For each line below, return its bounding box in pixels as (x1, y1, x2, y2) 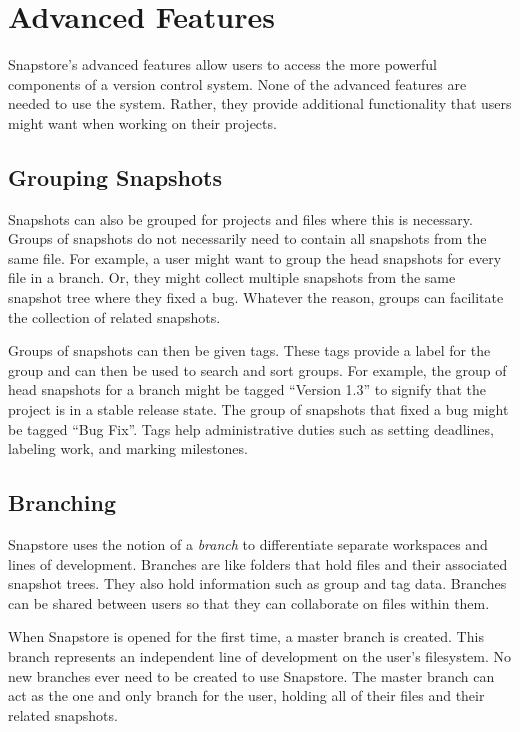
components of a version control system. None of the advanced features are (8, 73, 467, 94)
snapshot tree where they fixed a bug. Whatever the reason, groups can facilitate (8, 287, 504, 308)
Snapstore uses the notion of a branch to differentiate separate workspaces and (8, 534, 488, 555)
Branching (8, 487, 116, 518)
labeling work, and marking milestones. (8, 438, 248, 459)
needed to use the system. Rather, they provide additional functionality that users (8, 93, 512, 114)
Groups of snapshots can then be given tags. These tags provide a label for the (8, 340, 491, 361)
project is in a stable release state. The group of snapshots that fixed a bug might (8, 399, 509, 420)
